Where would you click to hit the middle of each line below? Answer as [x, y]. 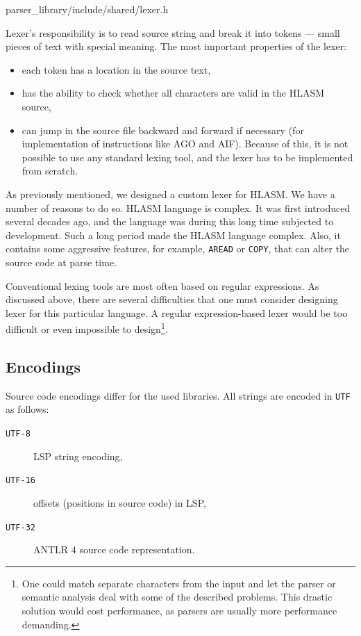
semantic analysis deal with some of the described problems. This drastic [177, 597]
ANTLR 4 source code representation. [114, 549]
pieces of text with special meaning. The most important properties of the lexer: [176, 46]
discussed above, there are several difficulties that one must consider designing [172, 299]
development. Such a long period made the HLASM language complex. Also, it [173, 235]
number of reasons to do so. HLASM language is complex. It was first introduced [178, 207]
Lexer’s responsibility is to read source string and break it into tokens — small [173, 32]
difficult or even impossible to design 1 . [87, 328]
